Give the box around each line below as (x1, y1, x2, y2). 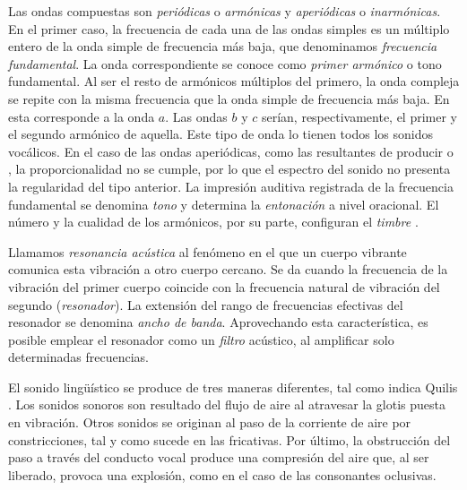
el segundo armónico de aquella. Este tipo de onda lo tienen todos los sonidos (8, 125, 433, 143)
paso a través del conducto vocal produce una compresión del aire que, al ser (8, 448, 429, 467)
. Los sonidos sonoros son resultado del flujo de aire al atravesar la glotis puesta (8, 395, 446, 414)
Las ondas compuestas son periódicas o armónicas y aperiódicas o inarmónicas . (8, 2, 441, 20)
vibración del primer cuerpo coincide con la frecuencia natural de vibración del (8, 277, 440, 296)
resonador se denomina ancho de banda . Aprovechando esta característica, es (8, 313, 428, 331)
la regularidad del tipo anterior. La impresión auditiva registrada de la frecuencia (8, 176, 454, 195)
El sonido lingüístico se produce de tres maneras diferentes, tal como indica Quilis (8, 377, 458, 396)
